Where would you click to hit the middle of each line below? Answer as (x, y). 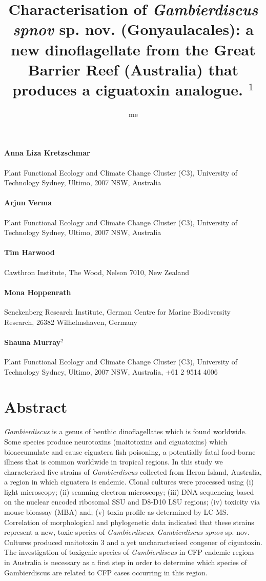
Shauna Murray (33, 342)
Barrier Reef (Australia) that (133, 69)
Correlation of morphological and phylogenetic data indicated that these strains (129, 522)
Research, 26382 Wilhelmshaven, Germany (71, 322)
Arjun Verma (28, 202)
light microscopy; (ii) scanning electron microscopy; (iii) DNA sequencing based (129, 491)
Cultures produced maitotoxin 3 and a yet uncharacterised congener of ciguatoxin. (133, 542)
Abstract (36, 407)
